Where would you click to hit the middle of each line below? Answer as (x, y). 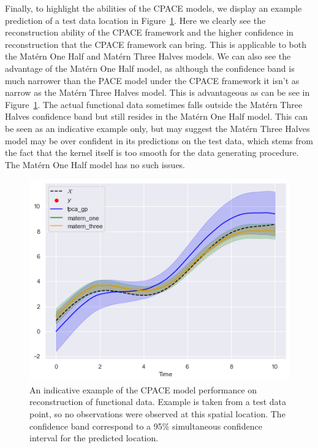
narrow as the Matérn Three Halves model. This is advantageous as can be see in (157, 92)
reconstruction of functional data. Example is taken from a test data (158, 402)
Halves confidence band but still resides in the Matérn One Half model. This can (156, 116)
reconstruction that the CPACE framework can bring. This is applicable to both (156, 44)
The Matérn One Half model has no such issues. (95, 164)
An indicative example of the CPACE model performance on (143, 389)
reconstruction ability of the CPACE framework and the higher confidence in (149, 32)
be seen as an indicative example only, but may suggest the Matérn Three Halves (157, 128)
